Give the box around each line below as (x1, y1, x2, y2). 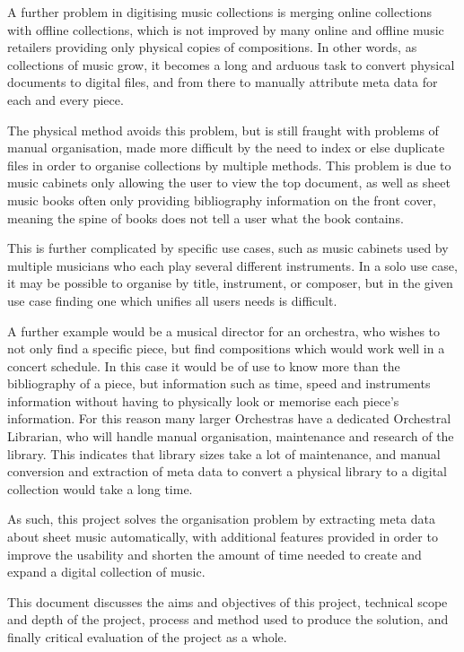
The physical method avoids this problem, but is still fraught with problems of (7, 120, 439, 139)
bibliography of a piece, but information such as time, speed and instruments (7, 374, 431, 393)
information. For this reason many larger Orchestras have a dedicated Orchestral (7, 409, 451, 428)
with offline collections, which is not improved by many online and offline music (7, 20, 444, 39)
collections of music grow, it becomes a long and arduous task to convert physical (7, 55, 455, 74)
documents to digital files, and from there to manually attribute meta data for (7, 73, 438, 91)
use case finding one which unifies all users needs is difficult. (7, 291, 337, 309)
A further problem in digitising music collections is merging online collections (7, 3, 433, 21)
